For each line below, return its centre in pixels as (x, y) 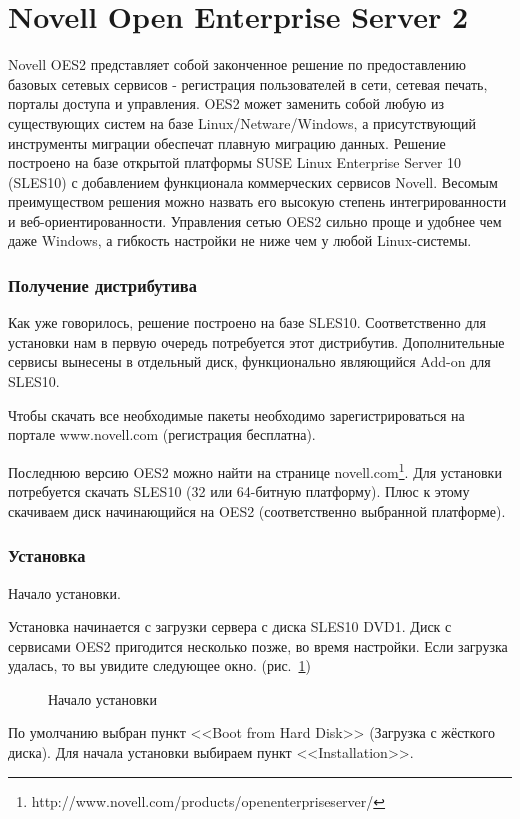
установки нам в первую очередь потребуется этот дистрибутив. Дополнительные (256, 341)
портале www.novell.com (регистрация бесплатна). (162, 434)
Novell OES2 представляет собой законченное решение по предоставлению (237, 64)
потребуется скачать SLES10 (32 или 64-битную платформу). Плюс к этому (239, 491)
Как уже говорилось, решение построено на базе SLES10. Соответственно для (247, 322)
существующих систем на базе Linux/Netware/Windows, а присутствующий (242, 122)
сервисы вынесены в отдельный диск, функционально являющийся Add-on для (249, 361)
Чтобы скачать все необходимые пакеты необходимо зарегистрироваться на (236, 414)
